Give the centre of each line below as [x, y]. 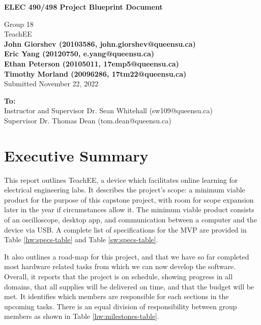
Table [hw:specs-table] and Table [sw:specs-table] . [81, 239]
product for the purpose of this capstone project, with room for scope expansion [129, 199]
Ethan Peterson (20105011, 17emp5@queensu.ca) [92, 63]
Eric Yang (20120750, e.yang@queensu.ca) [79, 54]
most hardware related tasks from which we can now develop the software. [120, 266]
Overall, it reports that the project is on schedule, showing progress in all [119, 276]
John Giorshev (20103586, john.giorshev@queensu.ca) [100, 43]
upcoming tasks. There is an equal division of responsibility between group [121, 306]
